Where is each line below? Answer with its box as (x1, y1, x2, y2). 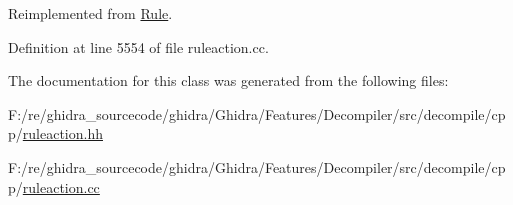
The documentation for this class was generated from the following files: (8, 70, 449, 91)
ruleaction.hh (22, 123, 103, 144)
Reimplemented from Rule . (8, 3, 173, 23)
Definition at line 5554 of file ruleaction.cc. (8, 36, 269, 57)
